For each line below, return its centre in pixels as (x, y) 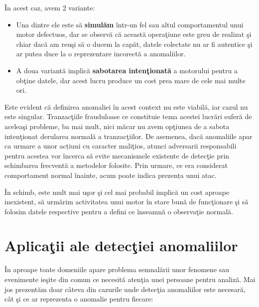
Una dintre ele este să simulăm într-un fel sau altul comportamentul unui (130, 24)
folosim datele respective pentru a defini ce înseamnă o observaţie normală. (119, 211)
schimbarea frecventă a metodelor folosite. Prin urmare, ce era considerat (116, 165)
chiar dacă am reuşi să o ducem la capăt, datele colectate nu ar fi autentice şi (134, 44)
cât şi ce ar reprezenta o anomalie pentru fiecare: (79, 299)
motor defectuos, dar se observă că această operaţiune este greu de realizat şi (134, 34)
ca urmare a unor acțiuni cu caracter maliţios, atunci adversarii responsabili (121, 146)
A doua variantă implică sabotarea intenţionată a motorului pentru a (127, 70)
